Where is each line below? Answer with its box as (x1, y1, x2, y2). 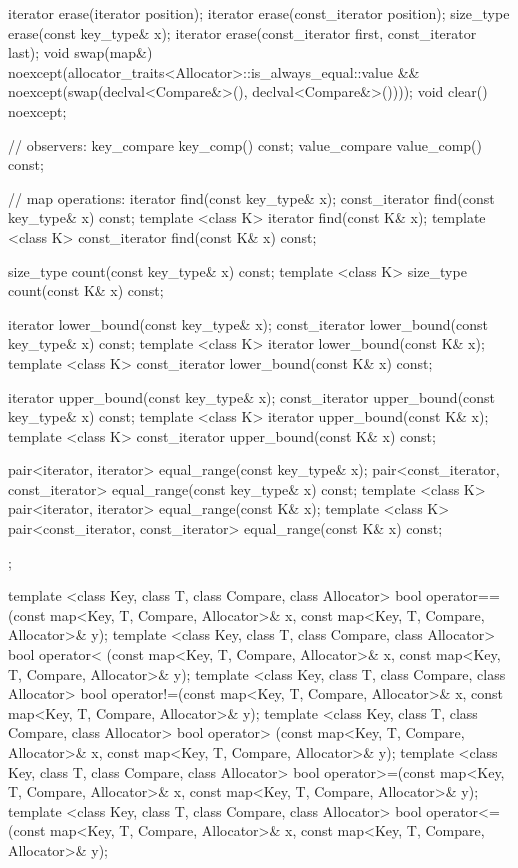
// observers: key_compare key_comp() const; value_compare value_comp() (8, 134, 482, 155)
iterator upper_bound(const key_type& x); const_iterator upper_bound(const (8, 386, 496, 407)
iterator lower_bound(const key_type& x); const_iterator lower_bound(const (8, 313, 489, 334)
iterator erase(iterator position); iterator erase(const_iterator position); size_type (8, 3, 510, 23)
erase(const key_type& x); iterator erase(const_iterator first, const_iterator (8, 22, 477, 43)
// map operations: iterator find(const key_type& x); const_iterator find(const (8, 187, 495, 208)
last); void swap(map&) (8, 42, 153, 63)
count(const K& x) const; (8, 280, 164, 301)
